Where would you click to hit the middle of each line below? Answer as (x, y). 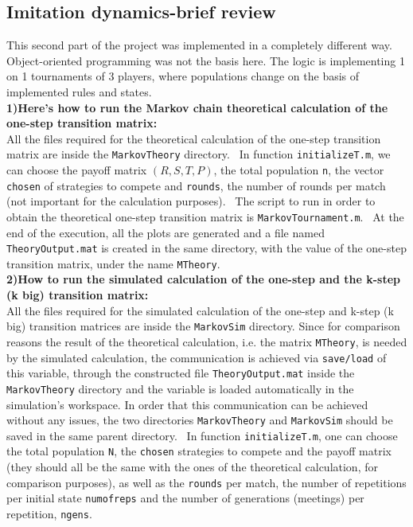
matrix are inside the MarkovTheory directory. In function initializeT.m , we (199, 154)
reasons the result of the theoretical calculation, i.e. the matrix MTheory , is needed (207, 341)
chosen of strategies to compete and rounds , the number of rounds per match (196, 185)
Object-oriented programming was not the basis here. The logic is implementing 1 (206, 60)
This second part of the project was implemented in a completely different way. (199, 45)
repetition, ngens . (49, 514)
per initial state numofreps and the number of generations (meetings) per (185, 498)
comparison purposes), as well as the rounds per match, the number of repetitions (206, 482)
